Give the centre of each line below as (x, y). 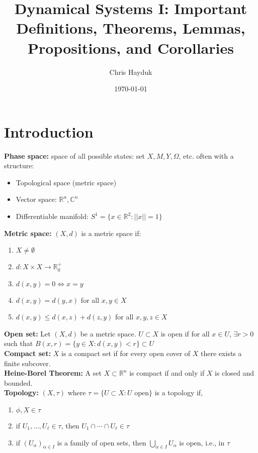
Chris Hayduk (131, 72)
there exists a (221, 353)
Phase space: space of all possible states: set (74, 155)
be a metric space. (108, 333)
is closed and (235, 373)
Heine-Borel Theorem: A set (53, 373)
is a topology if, (179, 392)
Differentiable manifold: (52, 216)
